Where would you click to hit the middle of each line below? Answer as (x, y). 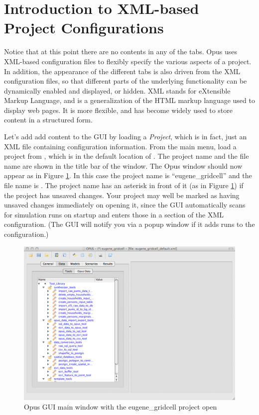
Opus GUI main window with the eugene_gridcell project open (121, 407)
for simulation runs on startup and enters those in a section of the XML (114, 214)
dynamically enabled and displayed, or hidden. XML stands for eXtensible (117, 90)
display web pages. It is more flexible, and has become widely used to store (118, 110)
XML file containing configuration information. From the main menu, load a (120, 146)
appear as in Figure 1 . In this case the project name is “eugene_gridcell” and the (128, 175)
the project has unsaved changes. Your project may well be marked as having (122, 195)
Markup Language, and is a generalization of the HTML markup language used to (129, 100)
